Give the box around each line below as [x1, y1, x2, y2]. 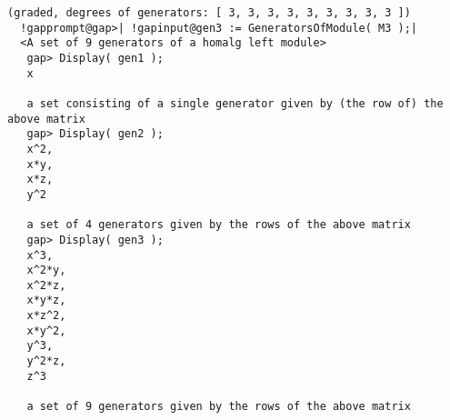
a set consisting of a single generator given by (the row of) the [26, 96, 444, 110]
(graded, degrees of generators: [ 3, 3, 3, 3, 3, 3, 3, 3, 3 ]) [7, 6, 411, 19]
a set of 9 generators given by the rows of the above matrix [26, 400, 411, 414]
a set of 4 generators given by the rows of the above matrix [26, 218, 411, 232]
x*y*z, [26, 294, 66, 307]
